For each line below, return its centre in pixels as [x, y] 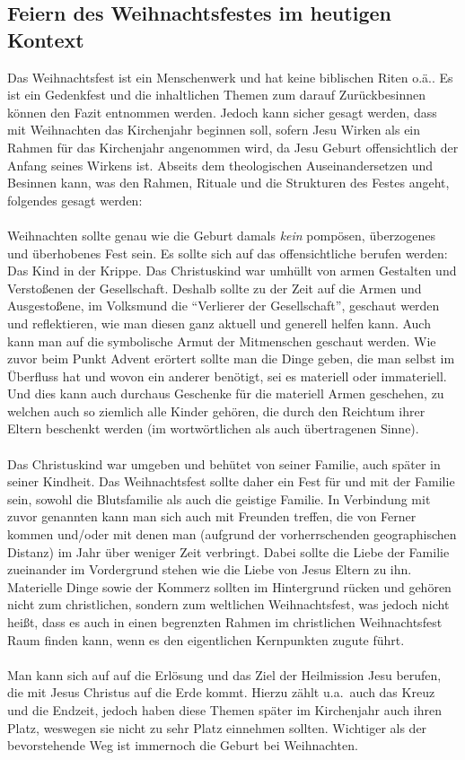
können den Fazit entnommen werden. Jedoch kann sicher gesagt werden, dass [222, 112]
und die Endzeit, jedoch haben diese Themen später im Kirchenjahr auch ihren [224, 709]
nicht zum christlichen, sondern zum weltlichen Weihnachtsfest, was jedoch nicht [228, 604]
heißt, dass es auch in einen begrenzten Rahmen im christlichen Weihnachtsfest [225, 622]
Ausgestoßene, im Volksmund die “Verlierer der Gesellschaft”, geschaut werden [224, 306]
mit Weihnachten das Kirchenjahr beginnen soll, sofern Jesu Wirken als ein [214, 130]
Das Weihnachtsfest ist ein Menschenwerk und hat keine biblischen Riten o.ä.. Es [230, 77]
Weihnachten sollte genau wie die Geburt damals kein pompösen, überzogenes [222, 235]
